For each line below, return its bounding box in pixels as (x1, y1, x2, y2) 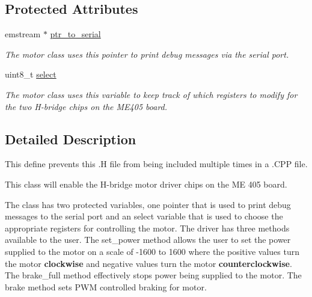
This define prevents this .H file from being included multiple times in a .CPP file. (5, 158, 308, 170)
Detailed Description (5, 129, 136, 148)
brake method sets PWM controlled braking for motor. (5, 280, 207, 293)
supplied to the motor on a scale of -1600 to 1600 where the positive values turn (5, 245, 299, 257)
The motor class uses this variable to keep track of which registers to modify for (5, 88, 298, 100)
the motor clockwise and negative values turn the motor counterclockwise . (5, 257, 292, 269)
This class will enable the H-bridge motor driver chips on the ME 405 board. (5, 177, 287, 190)
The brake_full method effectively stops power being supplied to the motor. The (5, 269, 302, 281)
